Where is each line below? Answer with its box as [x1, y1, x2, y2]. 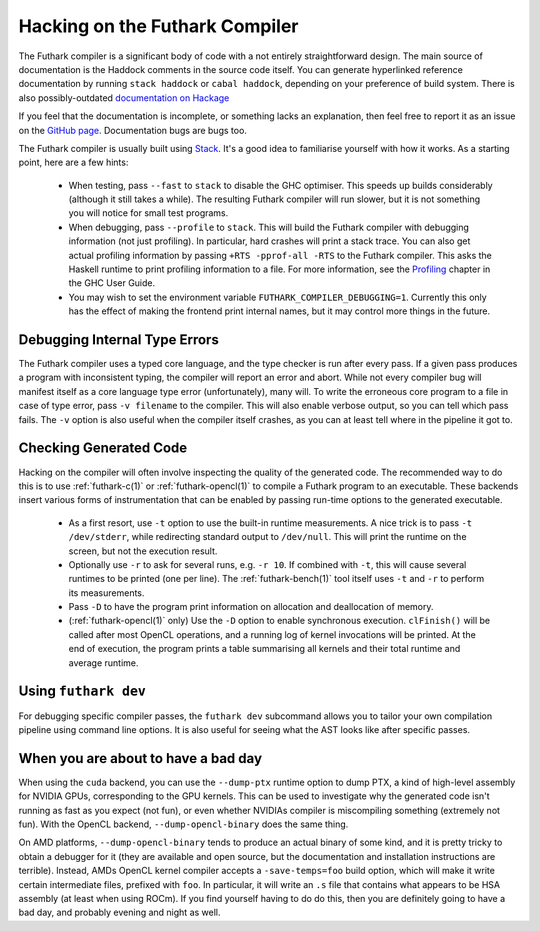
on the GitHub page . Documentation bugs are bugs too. [18, 124, 247, 136]
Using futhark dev [18, 683, 147, 700]
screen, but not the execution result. [68, 545, 218, 557]
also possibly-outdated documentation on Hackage [18, 91, 230, 104]
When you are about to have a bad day [18, 750, 263, 767]
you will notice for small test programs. [68, 207, 229, 219]
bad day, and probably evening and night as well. [18, 906, 221, 919]
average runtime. [68, 656, 139, 669]
